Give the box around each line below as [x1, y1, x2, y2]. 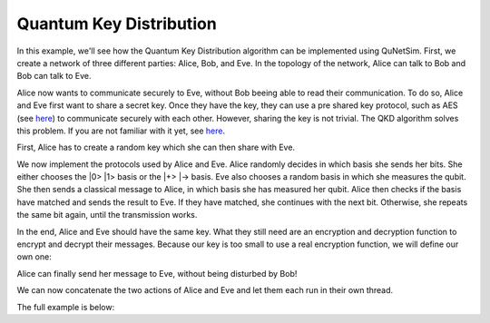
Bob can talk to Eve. [16, 71, 92, 82]
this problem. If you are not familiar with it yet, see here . [16, 125, 226, 136]
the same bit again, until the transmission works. [16, 210, 198, 220]
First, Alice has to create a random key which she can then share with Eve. [16, 142, 295, 153]
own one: [16, 251, 52, 262]
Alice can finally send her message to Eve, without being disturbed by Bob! [16, 268, 298, 279]
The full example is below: [16, 301, 115, 312]
